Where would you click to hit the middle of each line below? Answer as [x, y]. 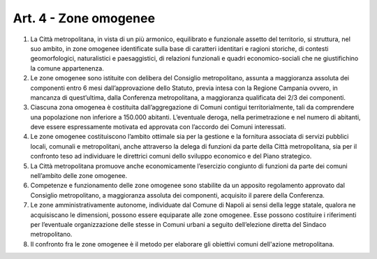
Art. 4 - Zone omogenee [84, 18]
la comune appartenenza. [67, 68]
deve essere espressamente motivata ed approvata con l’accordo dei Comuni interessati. [158, 127]
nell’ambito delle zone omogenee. [79, 176]
